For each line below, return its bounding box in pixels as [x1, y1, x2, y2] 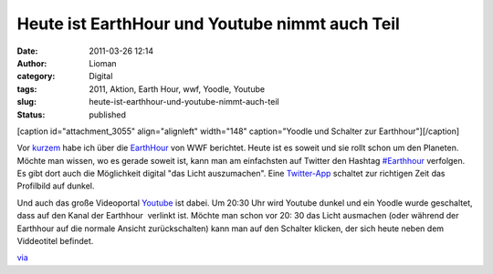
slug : [16, 96, 37, 107]
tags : [16, 83, 37, 95]
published [89, 109, 127, 120]
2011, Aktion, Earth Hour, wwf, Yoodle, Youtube [89, 83, 265, 95]
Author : [16, 57, 47, 68]
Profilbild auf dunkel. [16, 180, 95, 191]
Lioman [89, 57, 118, 68]
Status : [16, 109, 46, 120]
